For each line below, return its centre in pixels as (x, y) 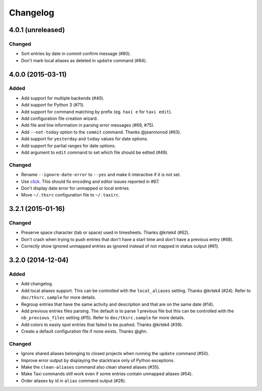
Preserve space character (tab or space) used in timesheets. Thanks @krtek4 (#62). (106, 232)
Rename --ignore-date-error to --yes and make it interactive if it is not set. (101, 175)
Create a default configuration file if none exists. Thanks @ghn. (84, 331)
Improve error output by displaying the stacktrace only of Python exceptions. (98, 360)
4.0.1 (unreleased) (37, 30)
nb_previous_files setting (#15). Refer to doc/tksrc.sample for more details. (103, 318)
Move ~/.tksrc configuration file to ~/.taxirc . (70, 195)
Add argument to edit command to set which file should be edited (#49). (95, 152)
